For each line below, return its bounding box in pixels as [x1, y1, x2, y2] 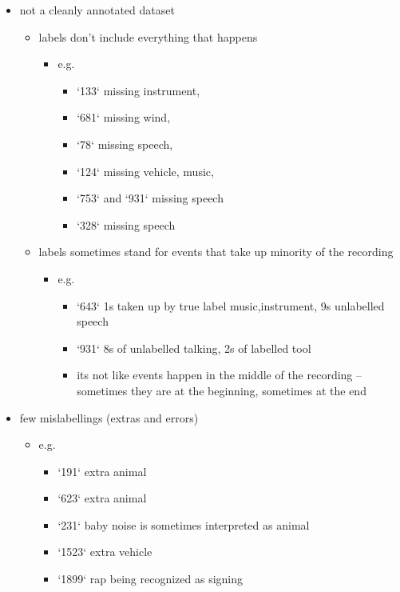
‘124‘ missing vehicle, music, [77, 162, 214, 179]
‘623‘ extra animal [57, 490, 147, 506]
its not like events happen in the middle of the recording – [77, 366, 362, 383]
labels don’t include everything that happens [38, 28, 258, 45]
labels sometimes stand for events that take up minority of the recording [38, 243, 394, 260]
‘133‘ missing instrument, [77, 82, 200, 98]
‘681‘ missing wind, [77, 109, 171, 126]
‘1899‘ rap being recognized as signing [57, 570, 244, 587]
